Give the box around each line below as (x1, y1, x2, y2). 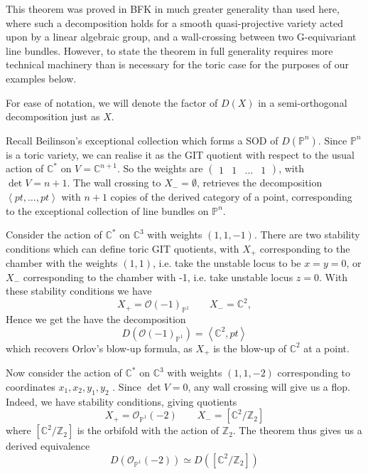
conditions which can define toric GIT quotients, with (6, 241, 239, 256)
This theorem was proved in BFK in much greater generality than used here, (6, 1, 340, 16)
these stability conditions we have (6, 283, 152, 298)
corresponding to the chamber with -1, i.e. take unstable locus (23, 269, 293, 284)
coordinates (6, 379, 55, 394)
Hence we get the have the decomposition (6, 312, 186, 327)
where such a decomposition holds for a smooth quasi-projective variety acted (6, 15, 343, 30)
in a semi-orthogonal (258, 95, 347, 110)
